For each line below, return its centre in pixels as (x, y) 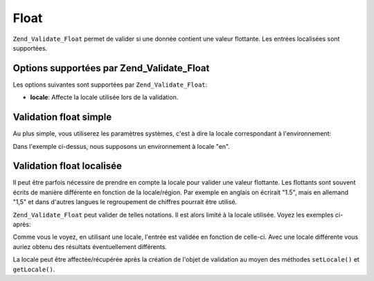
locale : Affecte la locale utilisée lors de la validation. (104, 98)
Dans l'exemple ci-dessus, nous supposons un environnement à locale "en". (122, 146)
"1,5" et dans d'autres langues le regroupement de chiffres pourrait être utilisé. (125, 202)
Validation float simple (62, 117)
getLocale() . (34, 269)
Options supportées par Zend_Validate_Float (111, 68)
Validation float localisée (68, 166)
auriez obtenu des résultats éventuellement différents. (90, 246)
